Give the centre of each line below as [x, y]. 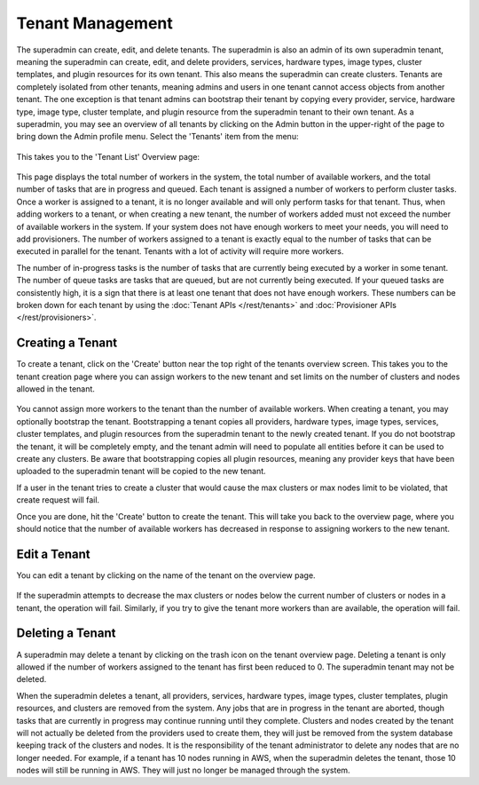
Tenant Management [94, 23]
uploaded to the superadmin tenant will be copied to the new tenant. [141, 472]
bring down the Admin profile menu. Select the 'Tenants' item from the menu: [157, 137]
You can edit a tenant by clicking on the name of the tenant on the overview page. [166, 575]
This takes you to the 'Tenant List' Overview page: [108, 156]
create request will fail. [58, 500]
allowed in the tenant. [55, 389]
